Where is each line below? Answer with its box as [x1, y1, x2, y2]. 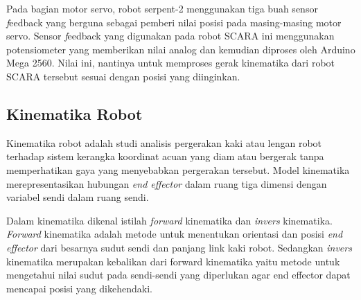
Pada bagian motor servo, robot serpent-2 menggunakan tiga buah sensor [6, 1, 318, 15]
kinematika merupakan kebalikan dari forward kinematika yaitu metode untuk [6, 254, 340, 268]
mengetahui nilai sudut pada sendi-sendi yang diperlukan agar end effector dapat [6, 267, 351, 282]
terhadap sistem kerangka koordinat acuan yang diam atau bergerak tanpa [6, 149, 324, 164]
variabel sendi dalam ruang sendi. [6, 190, 149, 204]
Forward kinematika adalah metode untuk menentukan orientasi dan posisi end [6, 227, 343, 241]
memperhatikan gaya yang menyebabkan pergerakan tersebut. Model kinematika [6, 162, 350, 177]
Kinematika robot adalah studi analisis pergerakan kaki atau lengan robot [6, 135, 322, 150]
